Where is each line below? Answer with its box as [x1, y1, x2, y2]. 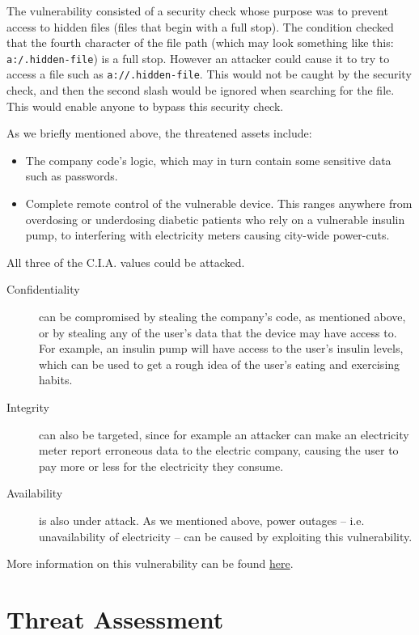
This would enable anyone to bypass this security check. [6, 97, 284, 114]
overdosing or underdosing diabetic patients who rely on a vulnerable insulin [25, 210, 405, 227]
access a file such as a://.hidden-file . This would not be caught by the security [6, 66, 412, 83]
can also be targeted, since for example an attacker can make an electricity [39, 425, 409, 442]
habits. [39, 371, 73, 388]
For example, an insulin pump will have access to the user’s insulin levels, [39, 340, 404, 357]
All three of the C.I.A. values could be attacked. [6, 253, 245, 270]
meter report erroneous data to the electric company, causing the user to [39, 442, 399, 459]
